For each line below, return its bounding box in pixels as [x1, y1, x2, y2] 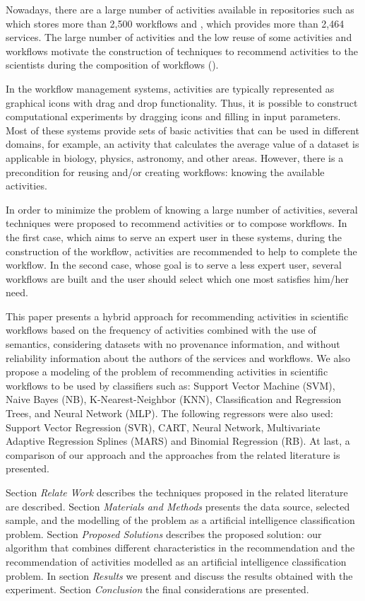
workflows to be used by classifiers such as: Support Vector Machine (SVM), [6, 378, 335, 392]
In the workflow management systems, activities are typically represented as [6, 81, 335, 95]
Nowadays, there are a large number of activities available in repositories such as [6, 2, 354, 16]
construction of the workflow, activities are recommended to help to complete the [6, 243, 357, 258]
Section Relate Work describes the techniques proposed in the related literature [6, 485, 348, 499]
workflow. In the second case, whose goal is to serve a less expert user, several [6, 257, 342, 272]
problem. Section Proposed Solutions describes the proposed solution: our [6, 526, 322, 541]
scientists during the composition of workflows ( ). [6, 57, 219, 72]
